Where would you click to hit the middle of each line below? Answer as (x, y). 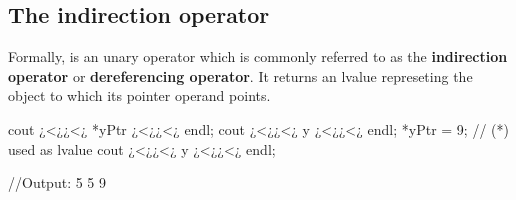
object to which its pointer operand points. (139, 95)
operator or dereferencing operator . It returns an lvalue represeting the (240, 75)
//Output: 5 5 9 (57, 182)
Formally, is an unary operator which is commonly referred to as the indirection (258, 56)
